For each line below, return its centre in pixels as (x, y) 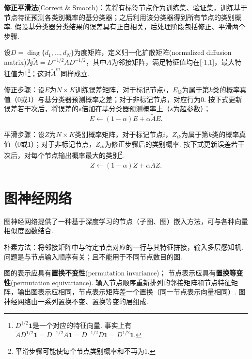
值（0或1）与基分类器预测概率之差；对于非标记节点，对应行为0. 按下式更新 (123, 99)
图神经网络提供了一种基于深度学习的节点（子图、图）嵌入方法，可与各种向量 (126, 221)
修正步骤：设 (24, 90)
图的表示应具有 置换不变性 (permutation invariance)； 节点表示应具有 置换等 (120, 273)
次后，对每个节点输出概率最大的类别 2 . (64, 154)
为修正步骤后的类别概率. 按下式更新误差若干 (174, 144)
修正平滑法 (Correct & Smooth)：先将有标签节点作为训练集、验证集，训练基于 (126, 7)
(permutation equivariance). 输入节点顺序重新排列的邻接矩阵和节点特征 (121, 282)
